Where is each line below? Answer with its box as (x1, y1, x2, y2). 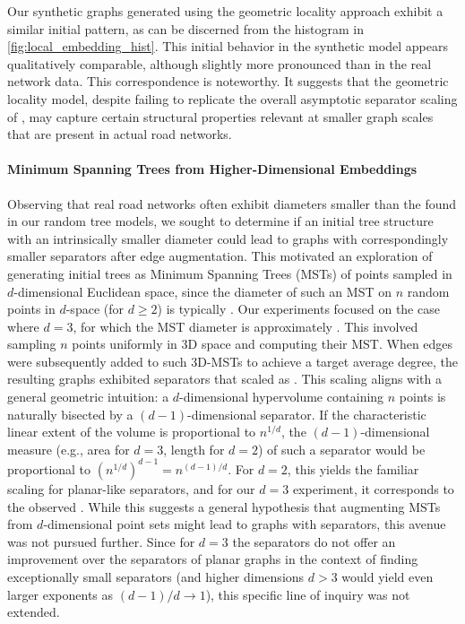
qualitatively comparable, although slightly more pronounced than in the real (7, 54, 432, 73)
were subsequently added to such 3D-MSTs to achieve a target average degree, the (7, 351, 459, 370)
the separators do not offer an (232, 532, 396, 550)
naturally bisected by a (7, 404, 133, 423)
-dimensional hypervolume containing (179, 387, 384, 406)
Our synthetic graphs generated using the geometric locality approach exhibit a (7, 2, 443, 20)
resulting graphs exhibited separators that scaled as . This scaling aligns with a (7, 369, 443, 388)
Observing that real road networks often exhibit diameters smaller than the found (7, 194, 457, 212)
